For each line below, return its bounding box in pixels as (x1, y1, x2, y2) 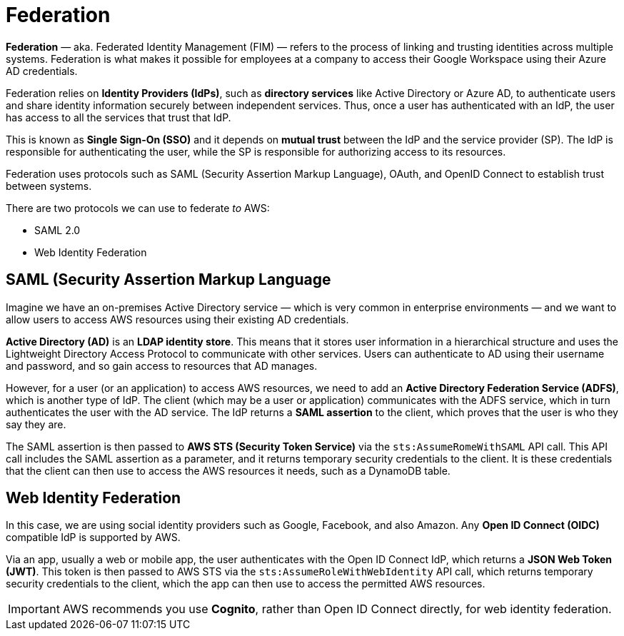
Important (8, 602, 60, 617)
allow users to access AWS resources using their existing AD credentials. (6, 313, 349, 325)
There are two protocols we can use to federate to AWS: (6, 201, 270, 214)
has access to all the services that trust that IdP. (6, 111, 231, 123)
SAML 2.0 (34, 223, 81, 236)
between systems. (6, 179, 92, 192)
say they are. (6, 418, 66, 430)
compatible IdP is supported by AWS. (6, 531, 181, 544)
